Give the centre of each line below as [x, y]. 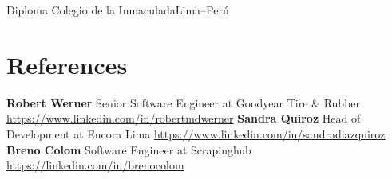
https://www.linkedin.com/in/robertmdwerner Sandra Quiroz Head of [184, 118]
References [67, 64]
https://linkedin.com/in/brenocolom [95, 165]
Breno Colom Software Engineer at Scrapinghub [129, 149]
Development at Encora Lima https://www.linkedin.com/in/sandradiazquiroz [196, 133]
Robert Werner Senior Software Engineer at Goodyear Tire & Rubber [184, 102]
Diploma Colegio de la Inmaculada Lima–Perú [118, 10]
